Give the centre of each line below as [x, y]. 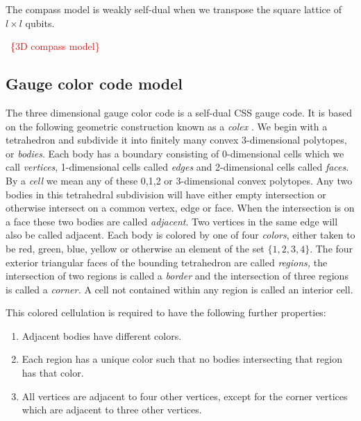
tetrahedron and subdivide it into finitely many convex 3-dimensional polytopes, [176, 140]
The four [334, 248]
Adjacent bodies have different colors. [102, 335]
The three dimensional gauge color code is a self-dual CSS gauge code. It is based [179, 112]
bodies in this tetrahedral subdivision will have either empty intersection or [166, 194]
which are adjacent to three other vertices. [112, 410]
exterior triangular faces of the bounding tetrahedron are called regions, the [167, 262]
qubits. [40, 23]
